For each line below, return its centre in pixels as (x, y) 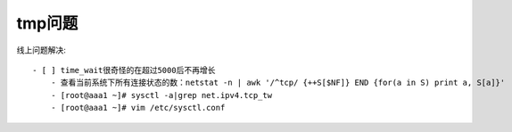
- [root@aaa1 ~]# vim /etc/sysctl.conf (138, 108)
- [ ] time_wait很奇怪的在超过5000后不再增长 (124, 70)
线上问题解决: (41, 50)
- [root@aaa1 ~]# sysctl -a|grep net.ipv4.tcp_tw (161, 95)
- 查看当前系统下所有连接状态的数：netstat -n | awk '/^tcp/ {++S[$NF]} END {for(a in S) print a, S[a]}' (278, 83)
